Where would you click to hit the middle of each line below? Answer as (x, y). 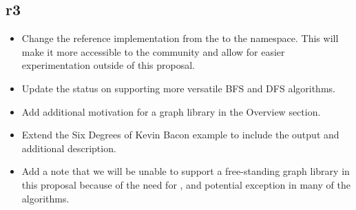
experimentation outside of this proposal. (108, 65)
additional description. (69, 148)
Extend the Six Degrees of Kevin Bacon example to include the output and (180, 135)
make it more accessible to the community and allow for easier (153, 51)
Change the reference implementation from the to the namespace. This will (180, 38)
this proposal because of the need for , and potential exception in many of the (186, 184)
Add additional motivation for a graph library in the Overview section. (171, 111)
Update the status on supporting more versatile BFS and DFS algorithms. (178, 88)
